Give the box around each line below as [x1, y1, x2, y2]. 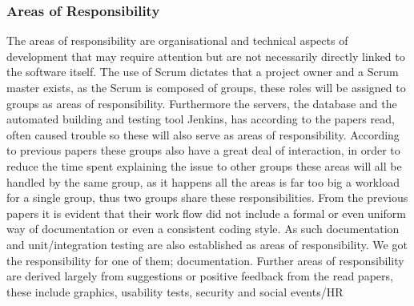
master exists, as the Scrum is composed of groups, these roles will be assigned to [6, 79, 406, 95]
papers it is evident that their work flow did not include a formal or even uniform [6, 204, 406, 221]
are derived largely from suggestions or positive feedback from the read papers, [6, 268, 393, 284]
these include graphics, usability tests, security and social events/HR [6, 283, 344, 300]
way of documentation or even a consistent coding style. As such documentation [6, 220, 400, 237]
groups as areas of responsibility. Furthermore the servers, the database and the [6, 95, 397, 111]
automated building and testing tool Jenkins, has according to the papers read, [6, 111, 395, 127]
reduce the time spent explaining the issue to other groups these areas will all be [6, 157, 402, 174]
